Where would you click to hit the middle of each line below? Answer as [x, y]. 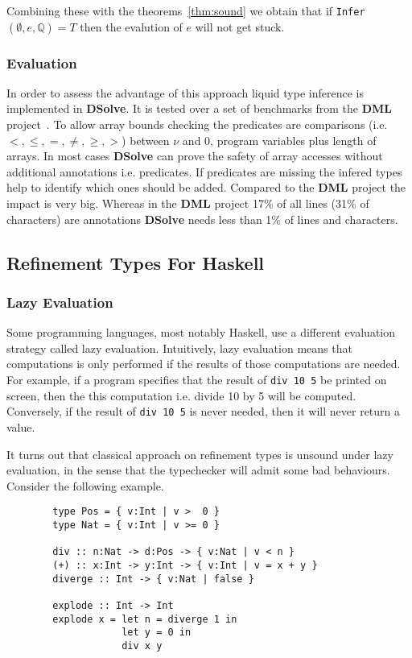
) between [146, 140]
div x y [142, 646]
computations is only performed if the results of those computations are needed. [204, 364]
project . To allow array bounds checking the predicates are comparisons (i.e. [197, 124]
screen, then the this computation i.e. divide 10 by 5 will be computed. [181, 395]
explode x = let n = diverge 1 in [145, 619]
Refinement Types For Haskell [136, 262]
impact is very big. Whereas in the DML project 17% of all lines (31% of [188, 203]
